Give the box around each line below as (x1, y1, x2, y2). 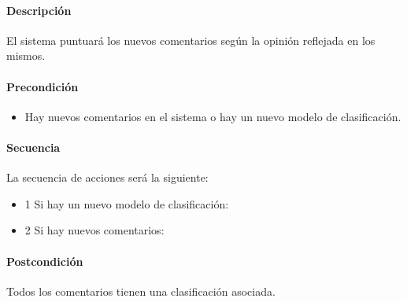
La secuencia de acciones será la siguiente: (6, 169, 209, 186)
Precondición (6, 78, 79, 94)
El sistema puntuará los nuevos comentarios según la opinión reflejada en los (6, 31, 376, 48)
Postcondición (6, 252, 83, 269)
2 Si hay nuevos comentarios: (24, 222, 165, 238)
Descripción (6, 2, 72, 18)
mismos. (6, 47, 46, 64)
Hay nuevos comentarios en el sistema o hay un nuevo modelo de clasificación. (24, 108, 401, 124)
